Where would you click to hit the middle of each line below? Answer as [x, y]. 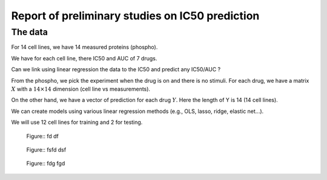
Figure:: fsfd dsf [46, 149]
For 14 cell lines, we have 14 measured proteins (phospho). [84, 47]
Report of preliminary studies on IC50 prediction [135, 16]
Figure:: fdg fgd [46, 164]
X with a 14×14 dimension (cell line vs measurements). [81, 89]
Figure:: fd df [42, 136]
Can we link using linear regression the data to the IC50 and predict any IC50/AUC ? [116, 69]
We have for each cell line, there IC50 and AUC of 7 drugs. [84, 58]
